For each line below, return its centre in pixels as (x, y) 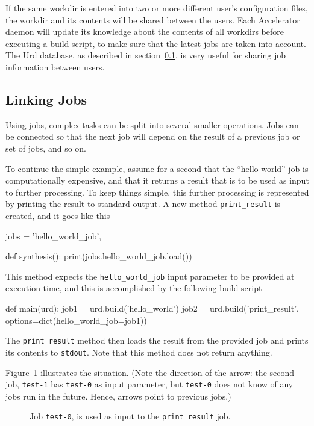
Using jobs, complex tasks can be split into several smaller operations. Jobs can (152, 124)
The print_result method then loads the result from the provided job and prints (157, 340)
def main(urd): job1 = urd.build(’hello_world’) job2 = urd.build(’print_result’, (152, 308)
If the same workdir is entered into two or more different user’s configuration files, (157, 8)
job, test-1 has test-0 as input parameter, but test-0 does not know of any (149, 384)
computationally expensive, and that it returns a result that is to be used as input (157, 180)
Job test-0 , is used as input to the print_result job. (130, 416)
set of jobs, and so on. (46, 148)
